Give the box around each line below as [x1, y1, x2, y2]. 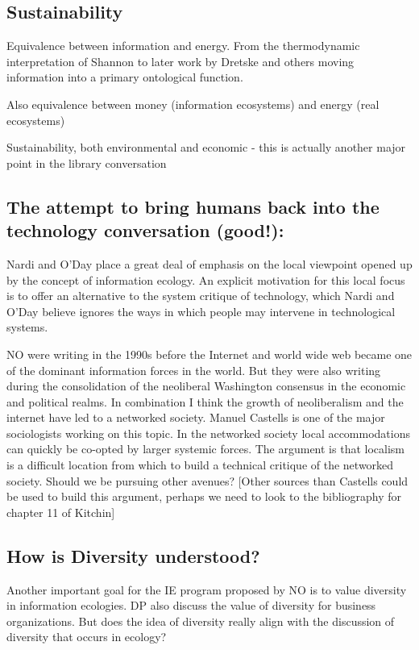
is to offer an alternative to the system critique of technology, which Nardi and [6, 287, 395, 304]
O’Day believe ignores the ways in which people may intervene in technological [6, 302, 396, 319]
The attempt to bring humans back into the [6, 194, 380, 219]
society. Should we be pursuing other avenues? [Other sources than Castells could [6, 472, 409, 489]
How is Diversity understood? [6, 543, 260, 568]
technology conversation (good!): [6, 218, 284, 243]
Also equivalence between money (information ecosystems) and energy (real [6, 95, 380, 112]
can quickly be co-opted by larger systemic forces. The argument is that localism [6, 440, 404, 457]
